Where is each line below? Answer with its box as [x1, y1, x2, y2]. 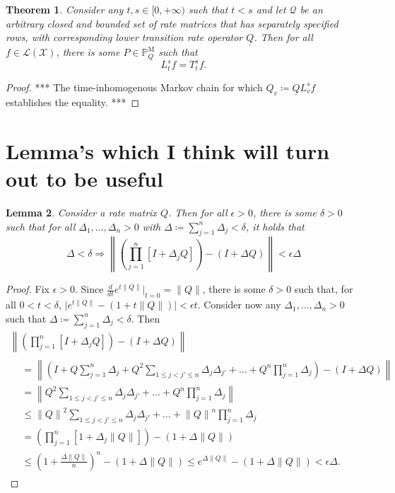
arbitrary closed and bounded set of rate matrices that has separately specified [6, 16, 338, 30]
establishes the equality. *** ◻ [6, 95, 140, 110]
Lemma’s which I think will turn [6, 136, 330, 165]
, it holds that [246, 219, 305, 233]
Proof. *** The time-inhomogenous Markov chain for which [6, 79, 263, 94]
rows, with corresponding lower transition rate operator [6, 30, 243, 45]
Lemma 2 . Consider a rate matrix [6, 204, 157, 219]
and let [256, 2, 286, 16]
